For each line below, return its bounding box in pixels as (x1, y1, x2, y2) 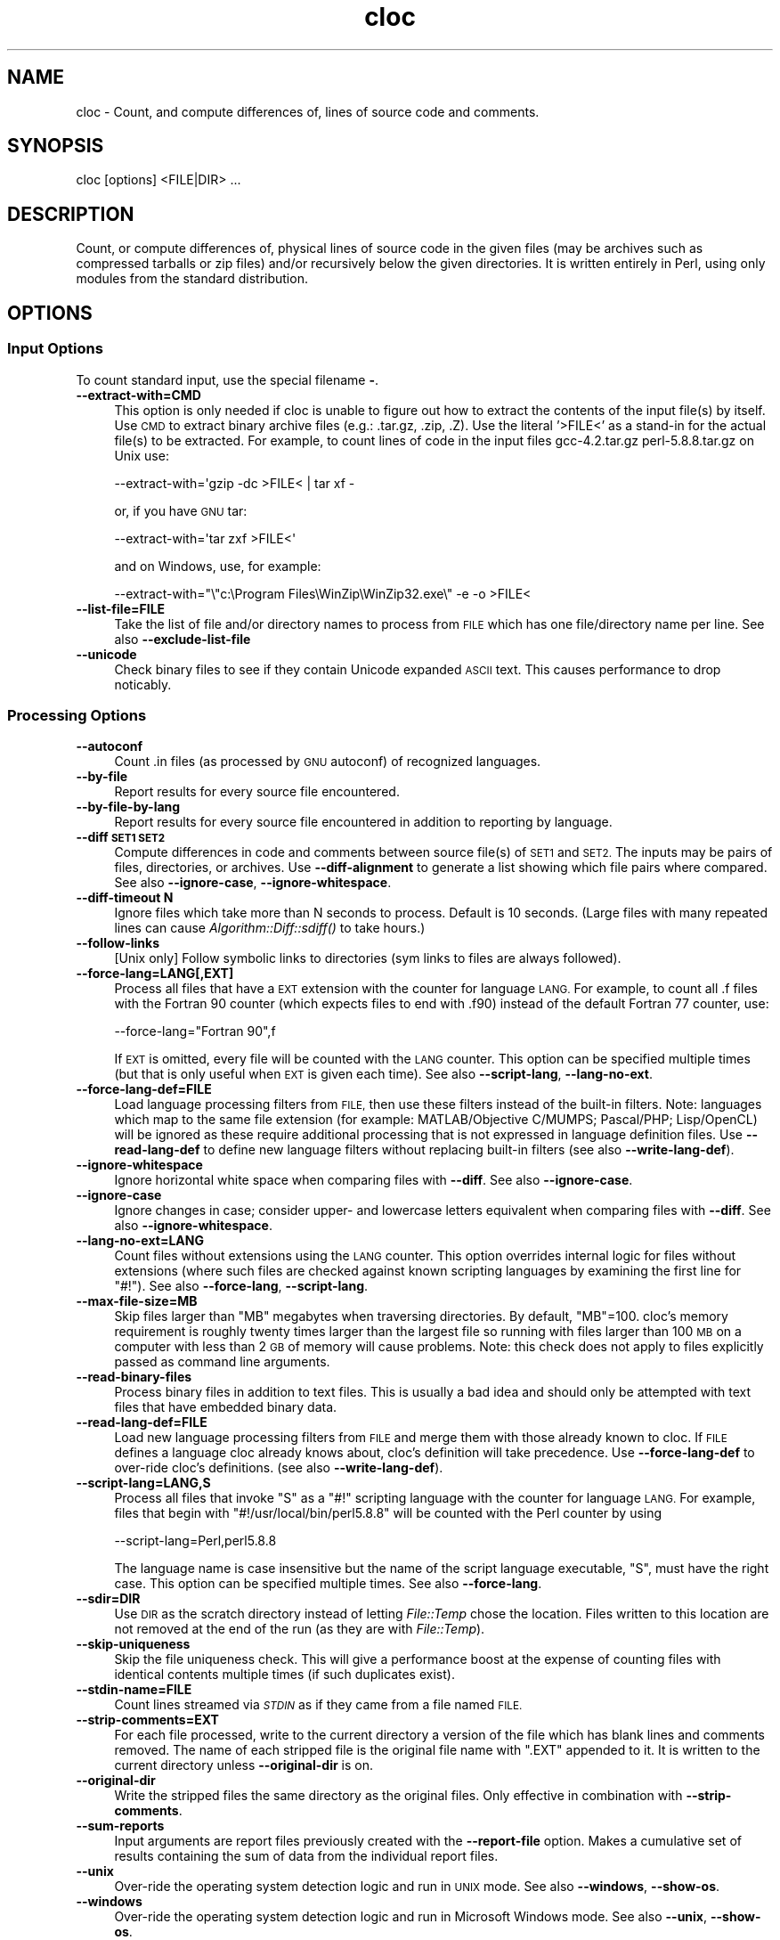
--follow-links (76, 935, 160, 951)
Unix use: (114, 447, 169, 463)
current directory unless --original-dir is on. (114, 1757, 374, 1773)
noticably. (114, 676, 172, 692)
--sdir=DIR (76, 1591, 141, 1607)
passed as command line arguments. (114, 1354, 330, 1370)
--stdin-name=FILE (76, 1682, 192, 1698)
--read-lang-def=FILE (76, 1414, 207, 1431)
